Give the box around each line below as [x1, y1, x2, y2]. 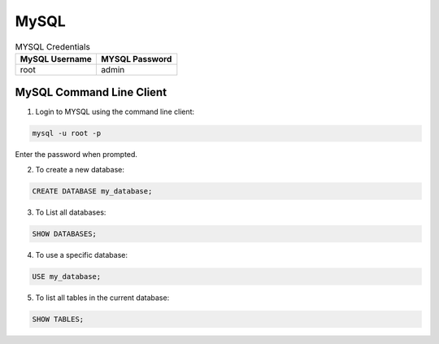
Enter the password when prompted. [15, 150, 138, 159]
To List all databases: [35, 207, 106, 217]
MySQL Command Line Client [15, 85, 167, 99]
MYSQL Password [100, 53, 172, 64]
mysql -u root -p [32, 128, 102, 138]
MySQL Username [20, 53, 93, 64]
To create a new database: [35, 164, 125, 174]
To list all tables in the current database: [35, 293, 170, 303]
